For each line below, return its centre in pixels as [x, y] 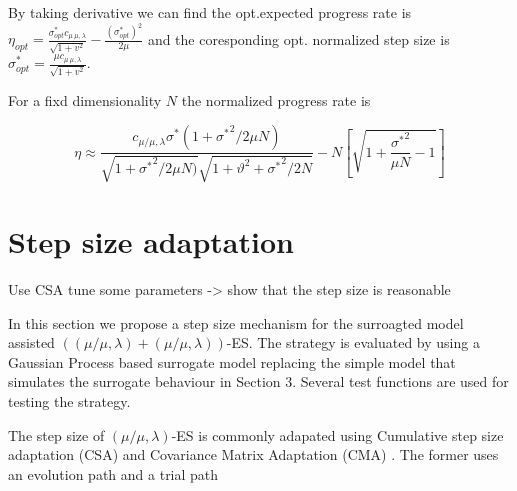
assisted [31, 342]
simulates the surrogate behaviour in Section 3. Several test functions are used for [258, 381]
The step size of [56, 434]
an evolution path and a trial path [113, 473]
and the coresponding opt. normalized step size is [298, 38]
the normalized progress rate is [276, 99]
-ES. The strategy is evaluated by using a [353, 342]
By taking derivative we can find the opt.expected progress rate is [210, 12]
